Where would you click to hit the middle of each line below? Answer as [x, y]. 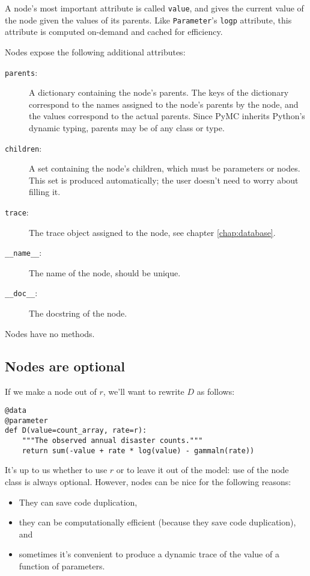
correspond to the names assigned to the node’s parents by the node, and [164, 104]
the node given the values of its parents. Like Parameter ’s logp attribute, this [148, 20]
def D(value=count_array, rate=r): [76, 431]
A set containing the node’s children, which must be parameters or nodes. [165, 168]
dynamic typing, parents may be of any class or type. [127, 127]
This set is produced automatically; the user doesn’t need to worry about [164, 180]
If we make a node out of [51, 391]
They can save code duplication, [78, 502]
